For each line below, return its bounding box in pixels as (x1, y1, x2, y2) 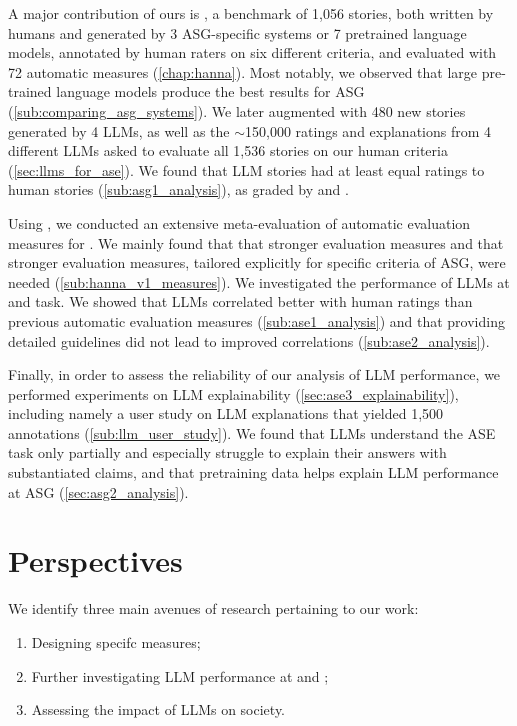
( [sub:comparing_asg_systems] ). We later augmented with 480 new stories (8, 100, 466, 121)
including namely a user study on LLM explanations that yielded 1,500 (8, 403, 444, 424)
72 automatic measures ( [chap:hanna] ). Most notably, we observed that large (8, 61, 478, 82)
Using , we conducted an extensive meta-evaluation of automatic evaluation (8, 212, 471, 233)
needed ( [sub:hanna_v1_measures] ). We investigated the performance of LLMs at (8, 271, 510, 292)
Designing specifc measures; (31, 631, 201, 652)
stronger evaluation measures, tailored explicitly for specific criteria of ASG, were (8, 252, 506, 273)
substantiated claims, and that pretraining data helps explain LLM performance (8, 462, 499, 483)
